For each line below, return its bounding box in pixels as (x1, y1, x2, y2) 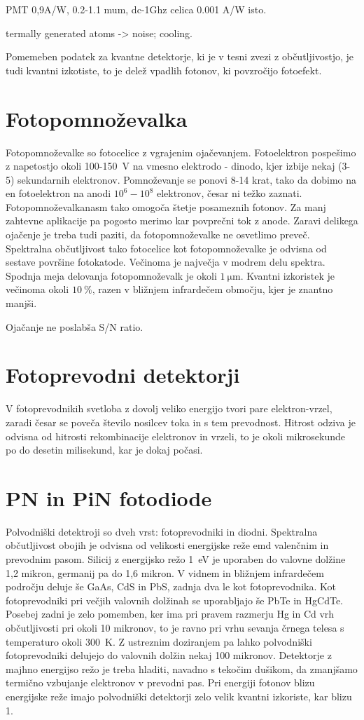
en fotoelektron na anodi (6, 186, 111, 201)
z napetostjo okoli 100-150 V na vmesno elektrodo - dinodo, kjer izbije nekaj (6, 158, 335, 173)
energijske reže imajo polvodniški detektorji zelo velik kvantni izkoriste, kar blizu (6, 688, 352, 703)
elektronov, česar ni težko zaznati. (157, 186, 302, 201)
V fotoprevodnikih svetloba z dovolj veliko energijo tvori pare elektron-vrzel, (6, 401, 332, 416)
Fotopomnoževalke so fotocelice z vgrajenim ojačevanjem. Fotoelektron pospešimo (6, 144, 356, 159)
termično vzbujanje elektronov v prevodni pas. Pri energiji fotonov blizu (6, 675, 315, 690)
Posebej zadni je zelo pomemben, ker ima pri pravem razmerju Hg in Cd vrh (6, 606, 335, 621)
